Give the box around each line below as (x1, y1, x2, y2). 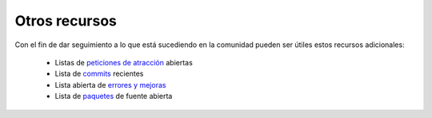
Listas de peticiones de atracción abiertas (54, 57, 194, 67)
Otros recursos (14, 12, 118, 29)
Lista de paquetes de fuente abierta (54, 92, 173, 101)
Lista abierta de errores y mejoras (54, 80, 166, 89)
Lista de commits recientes (54, 69, 144, 79)
